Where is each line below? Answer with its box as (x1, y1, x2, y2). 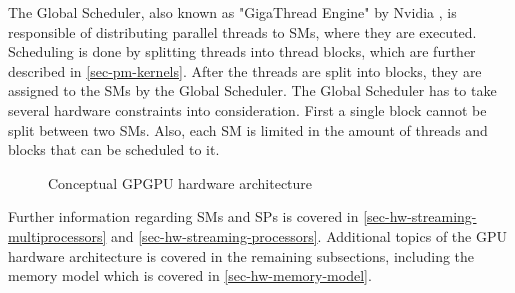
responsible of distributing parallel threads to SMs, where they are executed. (8, 21, 477, 42)
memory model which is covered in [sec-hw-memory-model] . (8, 265, 372, 286)
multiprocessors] (8, 225, 107, 246)
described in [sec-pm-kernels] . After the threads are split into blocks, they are (8, 60, 482, 81)
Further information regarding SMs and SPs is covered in (8, 206, 359, 227)
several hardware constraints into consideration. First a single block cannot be (8, 99, 487, 120)
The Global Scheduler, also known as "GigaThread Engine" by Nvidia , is (8, 2, 457, 22)
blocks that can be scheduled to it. (8, 139, 220, 160)
